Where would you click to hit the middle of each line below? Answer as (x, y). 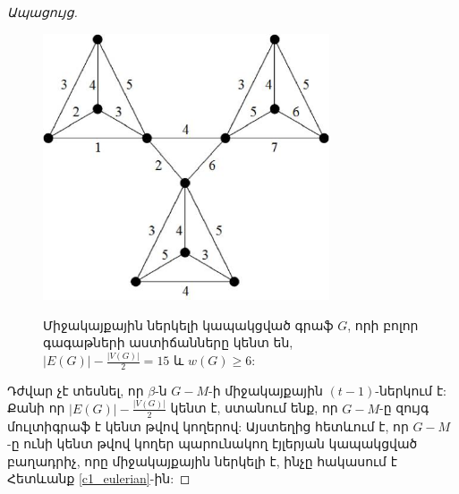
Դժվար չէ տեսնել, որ (76, 390)
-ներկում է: (411, 390)
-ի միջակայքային (266, 390)
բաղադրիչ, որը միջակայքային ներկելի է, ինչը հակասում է (202, 460)
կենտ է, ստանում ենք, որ (254, 408)
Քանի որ (36, 408)
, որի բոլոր (383, 324)
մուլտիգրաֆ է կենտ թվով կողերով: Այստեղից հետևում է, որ (208, 426)
